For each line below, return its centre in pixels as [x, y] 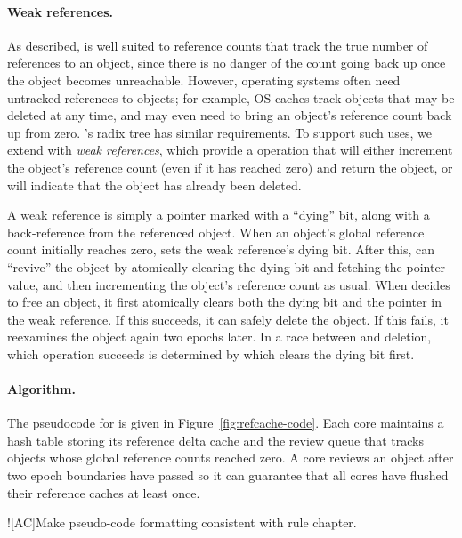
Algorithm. [41, 389]
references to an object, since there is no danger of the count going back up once [227, 63]
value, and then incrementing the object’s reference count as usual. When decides [229, 284]
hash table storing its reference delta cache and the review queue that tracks [215, 440]
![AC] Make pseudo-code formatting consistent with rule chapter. [182, 522]
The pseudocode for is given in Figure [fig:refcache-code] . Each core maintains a [226, 423]
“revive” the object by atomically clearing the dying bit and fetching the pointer [227, 266]
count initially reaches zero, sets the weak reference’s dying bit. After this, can [221, 249]
